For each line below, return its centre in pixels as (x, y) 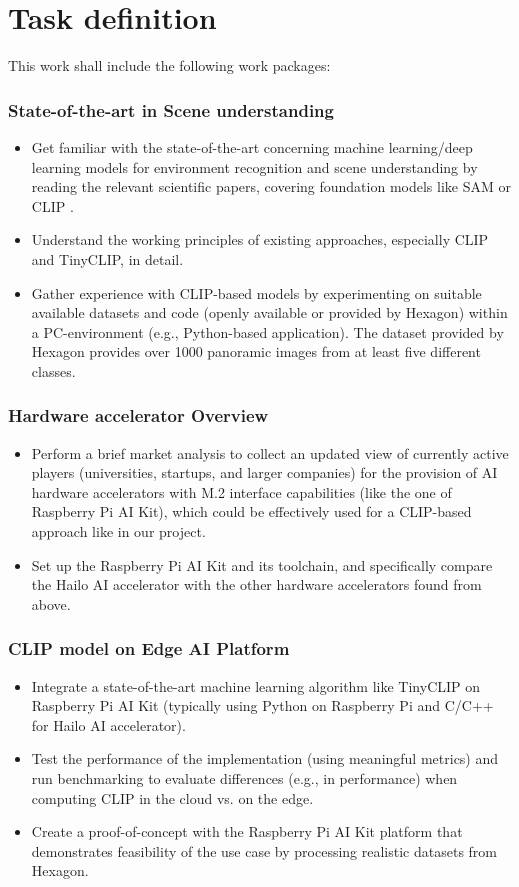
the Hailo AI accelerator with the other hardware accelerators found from (256, 584)
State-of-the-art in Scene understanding (171, 109)
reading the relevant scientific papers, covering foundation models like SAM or (271, 186)
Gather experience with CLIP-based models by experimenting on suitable (256, 292)
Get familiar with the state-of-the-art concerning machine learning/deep (252, 146)
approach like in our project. (118, 531)
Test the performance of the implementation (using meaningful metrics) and (265, 758)
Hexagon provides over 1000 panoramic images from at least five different (256, 351)
